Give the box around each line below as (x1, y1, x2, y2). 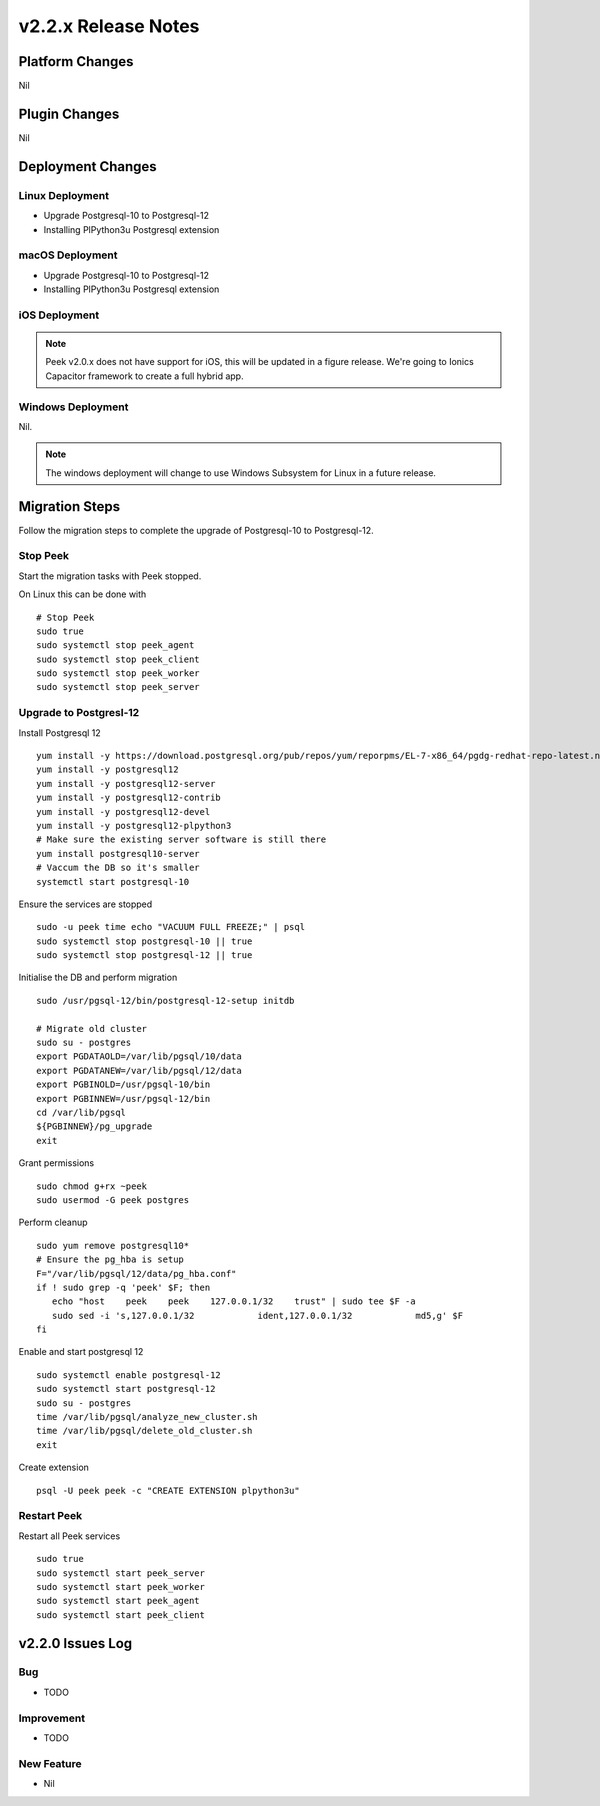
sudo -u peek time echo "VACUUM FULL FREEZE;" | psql (36, 921, 305, 933)
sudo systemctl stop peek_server (36, 681, 200, 693)
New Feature (18, 1756, 82, 1770)
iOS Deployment (18, 308, 100, 322)
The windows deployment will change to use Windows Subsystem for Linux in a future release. (45, 466, 437, 479)
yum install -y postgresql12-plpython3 (36, 820, 232, 831)
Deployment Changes (18, 158, 157, 175)
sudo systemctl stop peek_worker (36, 668, 200, 679)
